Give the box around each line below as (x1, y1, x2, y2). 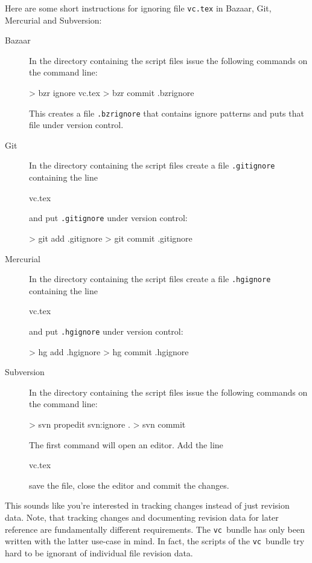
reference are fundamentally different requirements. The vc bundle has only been (5, 523, 305, 535)
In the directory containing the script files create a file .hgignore (29, 272, 271, 285)
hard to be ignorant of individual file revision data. (5, 546, 193, 559)
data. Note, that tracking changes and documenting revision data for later (5, 511, 279, 523)
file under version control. (29, 118, 124, 131)
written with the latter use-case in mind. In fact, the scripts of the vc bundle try (5, 535, 305, 547)
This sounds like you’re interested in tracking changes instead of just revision (5, 499, 290, 512)
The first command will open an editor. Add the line (29, 438, 223, 451)
